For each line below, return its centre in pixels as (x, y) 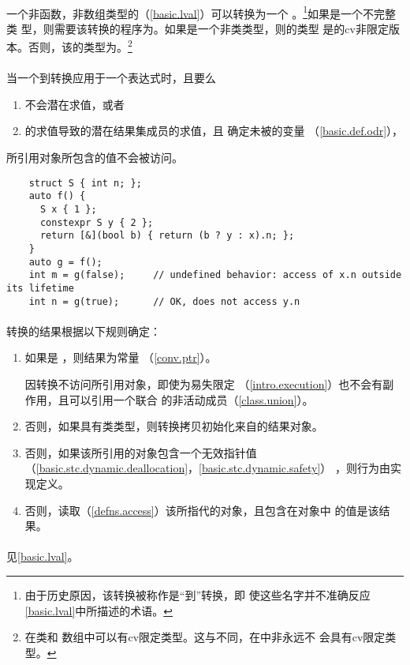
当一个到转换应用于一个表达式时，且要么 (111, 78)
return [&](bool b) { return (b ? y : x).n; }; (167, 236)
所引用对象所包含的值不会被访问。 (95, 158)
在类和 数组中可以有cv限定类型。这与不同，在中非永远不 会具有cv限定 (205, 637)
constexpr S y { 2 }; (97, 222)
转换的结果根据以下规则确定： (84, 331)
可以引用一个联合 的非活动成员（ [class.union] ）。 (191, 399)
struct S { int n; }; (85, 183)
